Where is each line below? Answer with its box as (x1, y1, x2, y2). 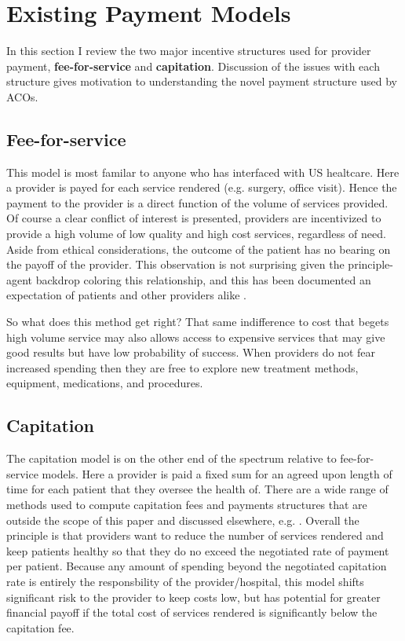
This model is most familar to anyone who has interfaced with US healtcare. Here (6, 163, 400, 180)
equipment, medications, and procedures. (6, 375, 203, 391)
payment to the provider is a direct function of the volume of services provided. (6, 194, 389, 211)
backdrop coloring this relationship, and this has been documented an (35, 271, 371, 288)
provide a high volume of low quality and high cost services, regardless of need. (6, 225, 386, 242)
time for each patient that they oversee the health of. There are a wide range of (6, 481, 389, 497)
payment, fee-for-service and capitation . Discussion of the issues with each (6, 57, 380, 74)
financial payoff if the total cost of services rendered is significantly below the (6, 604, 378, 621)
